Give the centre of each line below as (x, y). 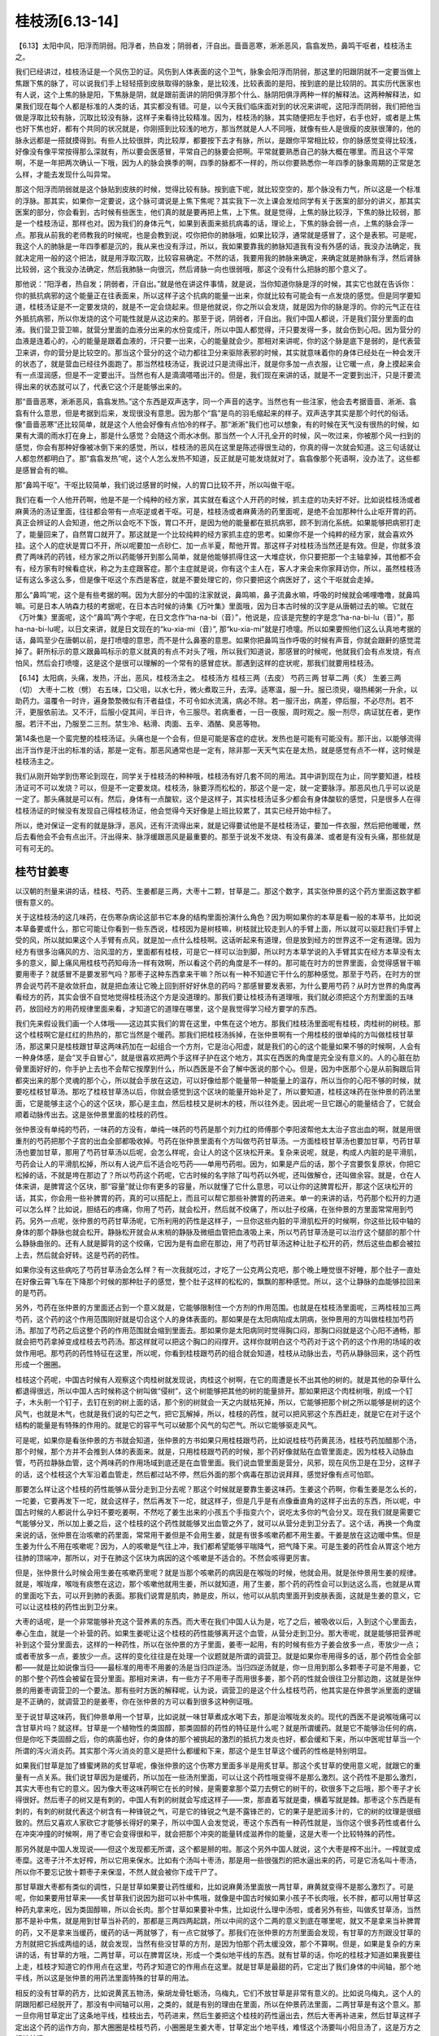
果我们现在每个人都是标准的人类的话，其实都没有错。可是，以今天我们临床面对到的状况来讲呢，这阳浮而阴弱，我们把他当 (218, 106)
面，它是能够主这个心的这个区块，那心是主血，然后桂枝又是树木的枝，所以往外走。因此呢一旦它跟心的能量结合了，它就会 (218, 1103)
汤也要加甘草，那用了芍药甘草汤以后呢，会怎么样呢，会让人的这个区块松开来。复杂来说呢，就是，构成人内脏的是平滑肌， (218, 1152)
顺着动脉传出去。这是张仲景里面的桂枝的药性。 (93, 1115)
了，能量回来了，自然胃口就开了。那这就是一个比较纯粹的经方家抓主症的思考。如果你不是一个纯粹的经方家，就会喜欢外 (214, 534)
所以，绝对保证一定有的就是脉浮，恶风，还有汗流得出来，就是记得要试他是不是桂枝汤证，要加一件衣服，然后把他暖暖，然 (218, 825)
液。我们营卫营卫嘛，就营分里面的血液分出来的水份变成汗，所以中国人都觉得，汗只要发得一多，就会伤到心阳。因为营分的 (218, 329)
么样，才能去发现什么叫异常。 (65, 174)
